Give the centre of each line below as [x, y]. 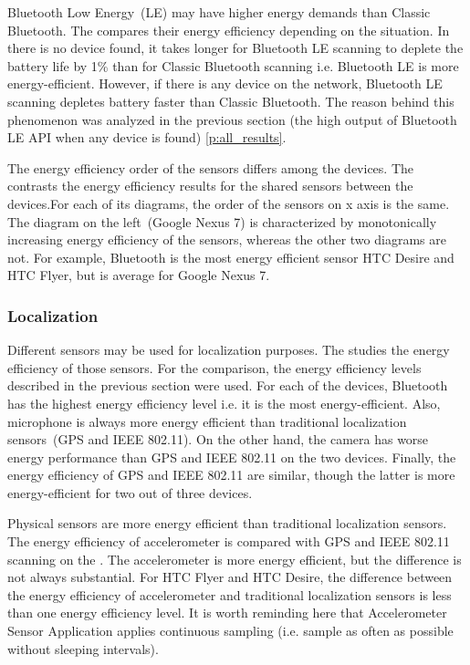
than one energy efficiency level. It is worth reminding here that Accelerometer [227, 613]
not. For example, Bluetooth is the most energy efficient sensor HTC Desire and [231, 257]
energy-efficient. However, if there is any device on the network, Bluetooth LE [225, 83]
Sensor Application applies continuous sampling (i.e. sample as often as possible [230, 631]
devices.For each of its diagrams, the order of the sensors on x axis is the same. [229, 203]
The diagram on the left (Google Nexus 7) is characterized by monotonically [222, 221]
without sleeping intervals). [83, 648]
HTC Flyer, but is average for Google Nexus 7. [139, 275]
